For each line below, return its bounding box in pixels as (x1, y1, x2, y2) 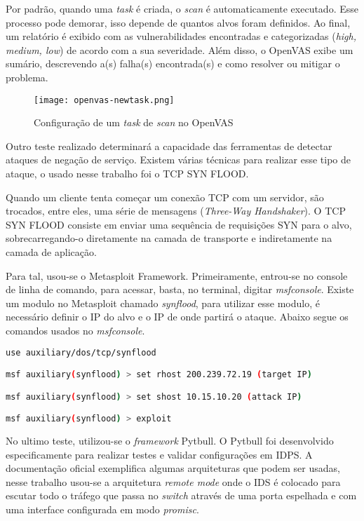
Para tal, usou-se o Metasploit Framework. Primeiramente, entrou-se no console (6, 268, 348, 283)
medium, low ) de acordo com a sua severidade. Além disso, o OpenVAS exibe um (6, 42, 353, 57)
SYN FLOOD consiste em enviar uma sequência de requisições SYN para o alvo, (6, 217, 352, 231)
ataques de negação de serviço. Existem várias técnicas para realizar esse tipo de (6, 152, 351, 167)
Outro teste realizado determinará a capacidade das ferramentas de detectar (6, 138, 332, 153)
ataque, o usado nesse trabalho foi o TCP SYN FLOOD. (6, 166, 249, 180)
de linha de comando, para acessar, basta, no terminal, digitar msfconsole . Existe (6, 282, 354, 297)
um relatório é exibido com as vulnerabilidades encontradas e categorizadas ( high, (6, 29, 357, 43)
